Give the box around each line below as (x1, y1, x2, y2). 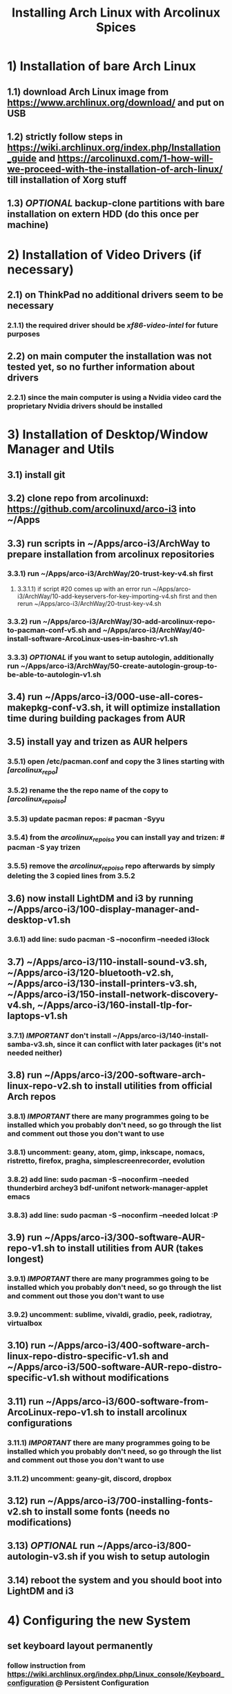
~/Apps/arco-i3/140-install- (113, 1031, 209, 1040)
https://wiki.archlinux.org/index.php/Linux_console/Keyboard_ (7, 1670, 224, 1679)
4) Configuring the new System (7, 1613, 191, 1628)
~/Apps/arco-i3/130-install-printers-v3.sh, (7, 978, 197, 989)
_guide (7, 152, 37, 164)
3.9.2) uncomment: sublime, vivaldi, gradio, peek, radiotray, (7, 1310, 213, 1320)
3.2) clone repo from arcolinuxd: (7, 493, 149, 504)
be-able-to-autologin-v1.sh (7, 669, 101, 679)
